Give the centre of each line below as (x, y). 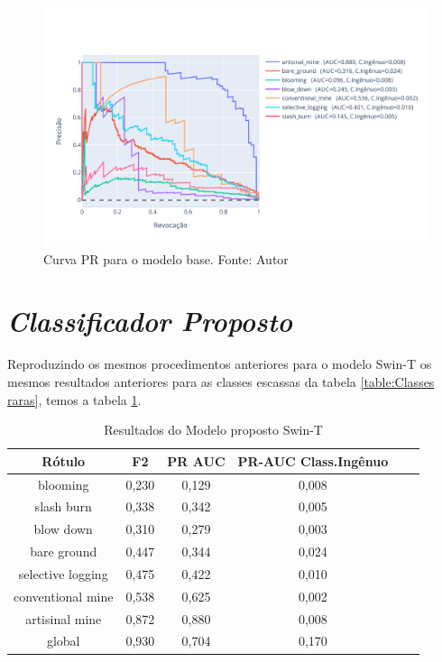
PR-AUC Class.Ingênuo (313, 460)
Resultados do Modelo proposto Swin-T (213, 430)
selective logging (63, 573)
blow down (63, 529)
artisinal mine (64, 618)
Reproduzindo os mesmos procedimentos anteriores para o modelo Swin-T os (220, 364)
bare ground (64, 552)
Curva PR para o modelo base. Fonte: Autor (166, 258)
